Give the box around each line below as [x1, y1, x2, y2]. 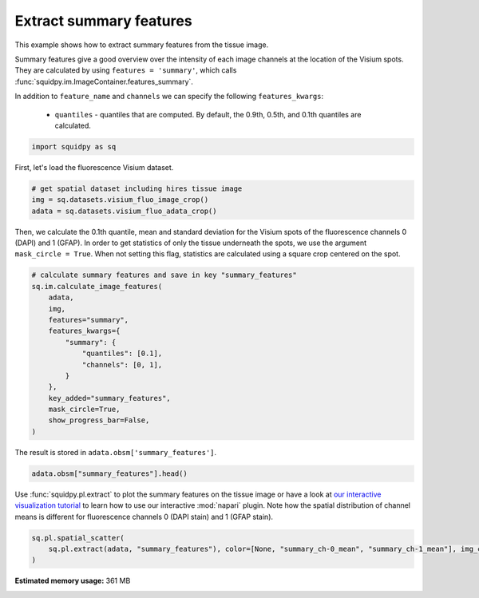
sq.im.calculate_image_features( [31, 282, 163, 291]
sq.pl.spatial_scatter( [31, 533, 125, 542]
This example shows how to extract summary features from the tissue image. [14, 40, 269, 50]
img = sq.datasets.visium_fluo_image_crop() [31, 196, 209, 204]
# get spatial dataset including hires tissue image [31, 184, 243, 193]
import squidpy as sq [31, 142, 117, 151]
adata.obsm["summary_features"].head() [31, 469, 188, 478]
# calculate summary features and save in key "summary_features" [31, 271, 297, 279]
